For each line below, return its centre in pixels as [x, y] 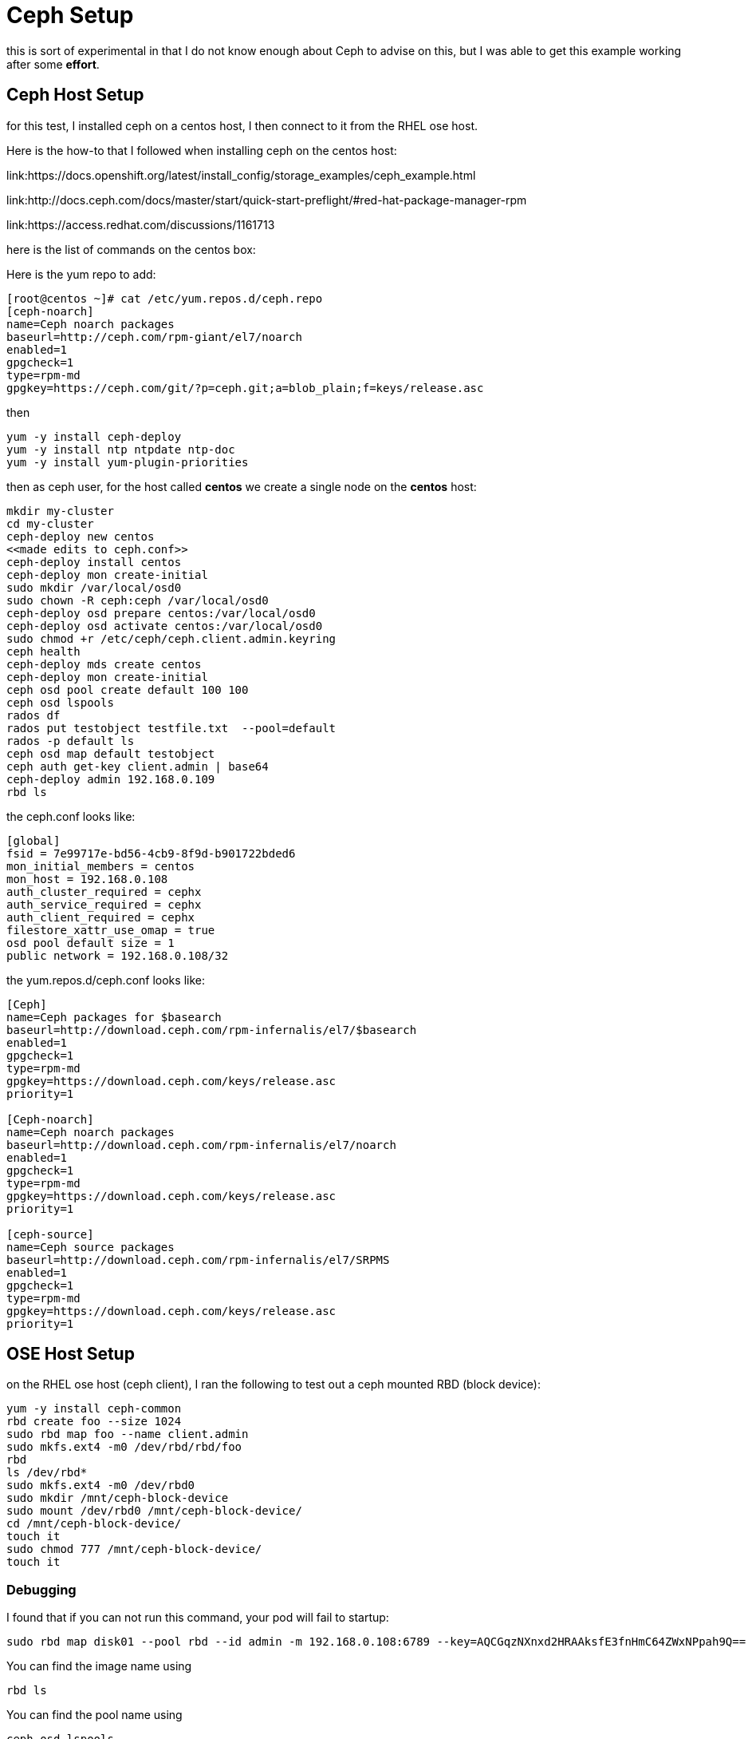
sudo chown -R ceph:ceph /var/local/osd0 [138, 600]
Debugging [41, 1589]
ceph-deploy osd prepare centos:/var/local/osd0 [161, 613]
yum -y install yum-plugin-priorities [128, 462]
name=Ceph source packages [91, 1247]
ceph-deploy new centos [81, 536]
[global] [33, 840]
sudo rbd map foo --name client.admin [128, 1434]
